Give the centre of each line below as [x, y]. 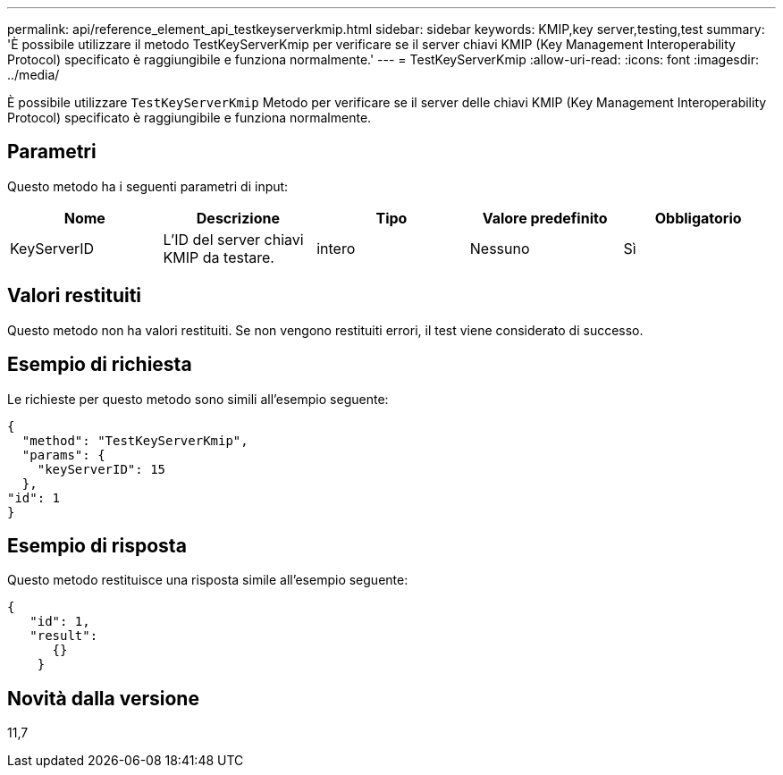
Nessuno [500, 248]
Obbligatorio [698, 218]
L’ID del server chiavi [233, 239]
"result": [64, 636]
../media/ [34, 75]
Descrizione [238, 218]
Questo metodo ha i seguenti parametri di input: [148, 186]
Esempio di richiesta [100, 365]
